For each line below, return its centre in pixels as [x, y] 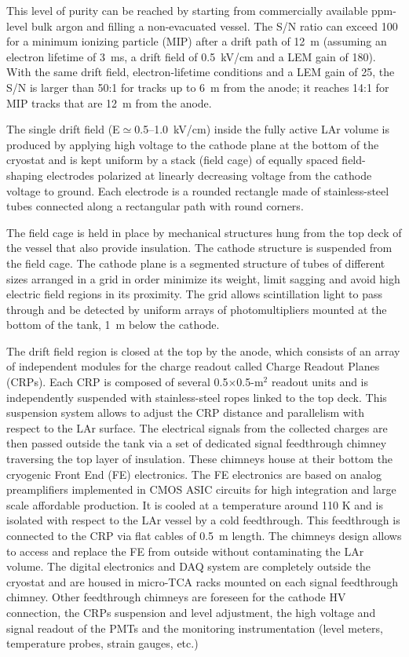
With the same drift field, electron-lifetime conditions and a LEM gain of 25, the [201, 72]
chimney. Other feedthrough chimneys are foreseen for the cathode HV [176, 597]
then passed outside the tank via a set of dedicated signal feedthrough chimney [197, 443]
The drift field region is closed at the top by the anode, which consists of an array [203, 350]
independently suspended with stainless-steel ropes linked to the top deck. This [197, 397]
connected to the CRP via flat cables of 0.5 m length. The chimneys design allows [204, 535]
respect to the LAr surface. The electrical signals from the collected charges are [197, 427]
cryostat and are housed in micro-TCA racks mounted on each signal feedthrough [203, 581]
